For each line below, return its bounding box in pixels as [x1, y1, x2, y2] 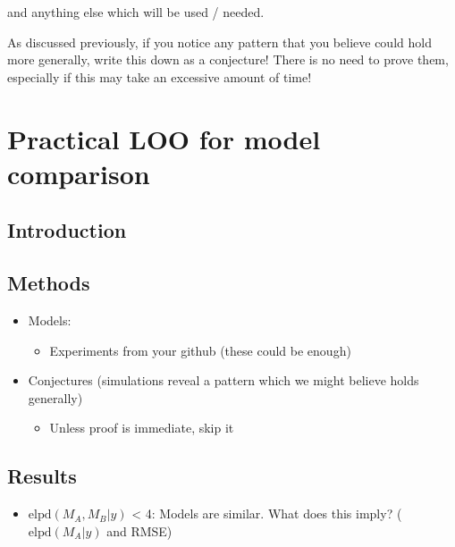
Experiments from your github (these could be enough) [49, 341, 351, 359]
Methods [7, 269, 90, 297]
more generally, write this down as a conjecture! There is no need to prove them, [7, 50, 449, 69]
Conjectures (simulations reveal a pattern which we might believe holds [28, 371, 419, 390]
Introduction [7, 216, 127, 244]
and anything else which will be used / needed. [7, 3, 265, 21]
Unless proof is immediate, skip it [49, 418, 234, 437]
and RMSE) [106, 521, 173, 540]
